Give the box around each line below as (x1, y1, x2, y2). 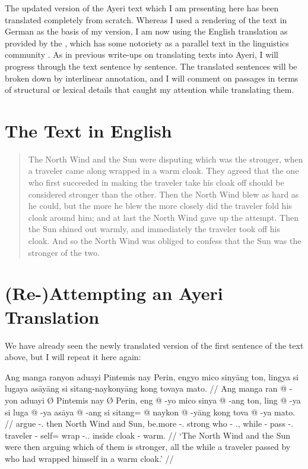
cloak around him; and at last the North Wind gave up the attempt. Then (28, 211, 299, 223)
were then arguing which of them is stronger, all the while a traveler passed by (5, 440, 291, 453)
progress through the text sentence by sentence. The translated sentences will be (5, 60, 297, 72)
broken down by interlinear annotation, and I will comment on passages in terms (5, 71, 299, 84)
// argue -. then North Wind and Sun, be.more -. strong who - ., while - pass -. (5, 417, 294, 430)
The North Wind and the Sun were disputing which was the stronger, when (28, 152, 303, 165)
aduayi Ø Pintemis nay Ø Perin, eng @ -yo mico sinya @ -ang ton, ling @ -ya (20, 393, 301, 406)
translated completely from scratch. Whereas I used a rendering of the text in (5, 13, 287, 26)
